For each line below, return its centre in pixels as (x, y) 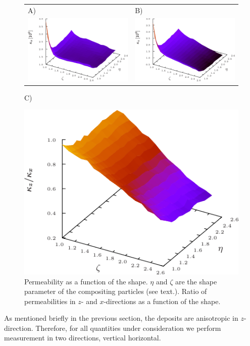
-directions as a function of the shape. (162, 301)
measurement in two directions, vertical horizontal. (83, 338)
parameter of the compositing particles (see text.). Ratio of (116, 291)
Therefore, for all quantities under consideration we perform (128, 328)
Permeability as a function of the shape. (86, 281)
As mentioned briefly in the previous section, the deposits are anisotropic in (121, 318)
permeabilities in (50, 301)
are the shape (196, 281)
